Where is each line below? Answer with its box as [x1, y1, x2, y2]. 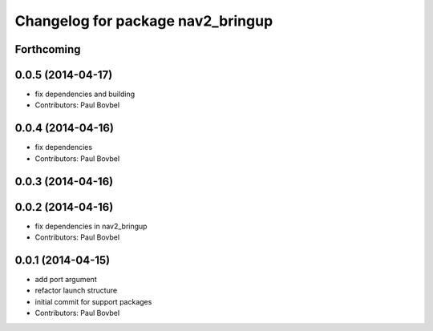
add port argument [34, 274, 97, 284]
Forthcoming [14, 42, 81, 56]
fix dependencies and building [34, 89, 136, 99]
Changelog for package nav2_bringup [14, 12, 273, 30]
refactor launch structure [34, 285, 118, 296]
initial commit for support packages [34, 297, 152, 306]
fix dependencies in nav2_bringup [34, 221, 148, 231]
